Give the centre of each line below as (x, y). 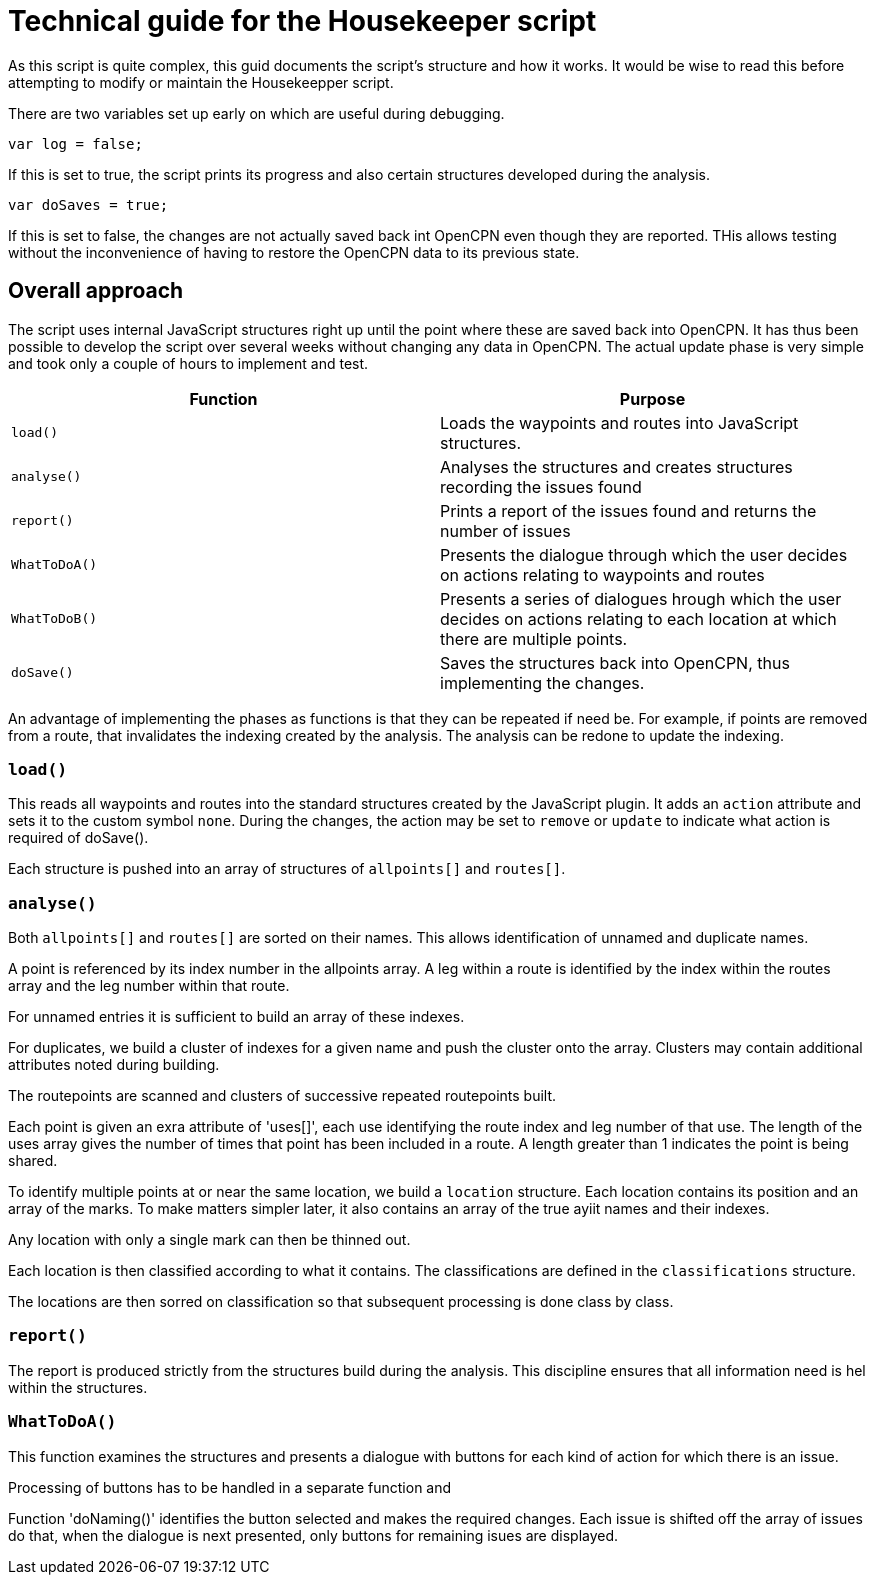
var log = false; (75, 143)
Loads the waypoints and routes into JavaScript (619, 422)
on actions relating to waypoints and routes (602, 574)
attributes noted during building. (114, 1065)
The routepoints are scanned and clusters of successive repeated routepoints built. (282, 1096)
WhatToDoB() (54, 619)
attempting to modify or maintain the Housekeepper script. (201, 82)
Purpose (652, 398)
